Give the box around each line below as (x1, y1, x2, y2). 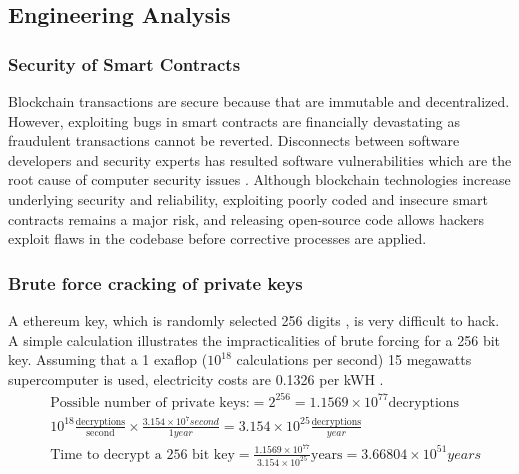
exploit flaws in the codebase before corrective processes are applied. (8, 228, 427, 249)
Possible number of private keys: (50, 395, 250, 410)
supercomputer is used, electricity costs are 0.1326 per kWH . (8, 368, 384, 389)
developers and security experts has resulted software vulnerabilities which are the (8, 149, 512, 170)
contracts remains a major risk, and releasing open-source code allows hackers (8, 208, 484, 229)
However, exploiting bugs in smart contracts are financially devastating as (8, 110, 461, 131)
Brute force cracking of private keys (8, 270, 303, 295)
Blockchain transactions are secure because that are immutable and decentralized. (8, 91, 510, 111)
